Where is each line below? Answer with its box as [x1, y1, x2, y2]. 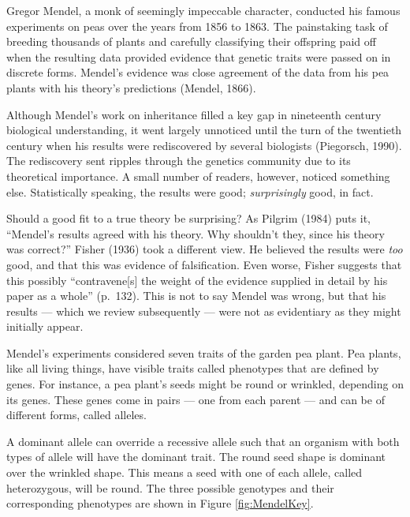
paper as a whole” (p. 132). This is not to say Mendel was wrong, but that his [6, 287, 386, 304]
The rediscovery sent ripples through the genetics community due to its [6, 152, 351, 169]
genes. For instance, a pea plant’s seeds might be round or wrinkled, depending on [6, 376, 404, 392]
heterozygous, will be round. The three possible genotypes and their [6, 479, 334, 496]
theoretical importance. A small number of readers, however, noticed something [6, 167, 390, 184]
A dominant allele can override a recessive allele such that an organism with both [6, 433, 400, 449]
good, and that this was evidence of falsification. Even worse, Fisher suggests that [6, 256, 402, 272]
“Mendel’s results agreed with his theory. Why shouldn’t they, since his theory [6, 225, 385, 242]
